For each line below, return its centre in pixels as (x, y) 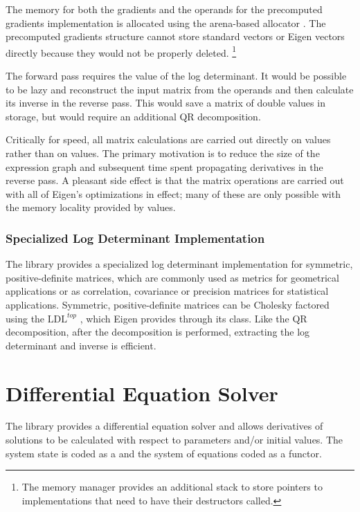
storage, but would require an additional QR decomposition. (133, 116)
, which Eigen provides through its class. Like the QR (193, 318)
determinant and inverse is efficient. (81, 345)
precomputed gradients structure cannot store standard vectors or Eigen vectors (175, 36)
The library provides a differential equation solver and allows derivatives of (164, 426)
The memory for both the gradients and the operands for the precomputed (164, 9)
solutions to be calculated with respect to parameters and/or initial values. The (174, 440)
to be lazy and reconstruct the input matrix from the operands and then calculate (180, 89)
